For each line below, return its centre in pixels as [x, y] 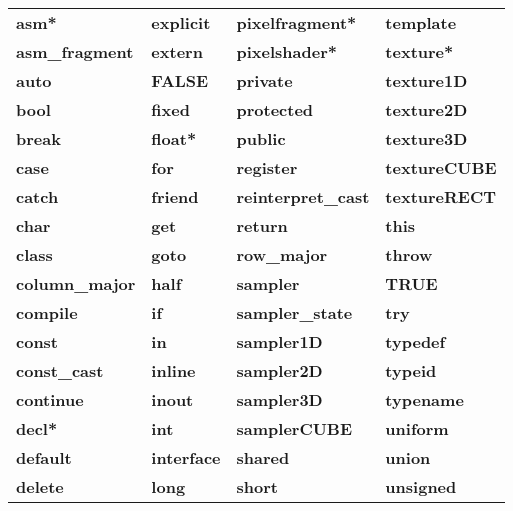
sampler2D [279, 370]
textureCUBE [441, 167]
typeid [411, 370]
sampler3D [279, 399]
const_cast [60, 370]
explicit [181, 22]
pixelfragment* [296, 22]
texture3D [426, 138]
